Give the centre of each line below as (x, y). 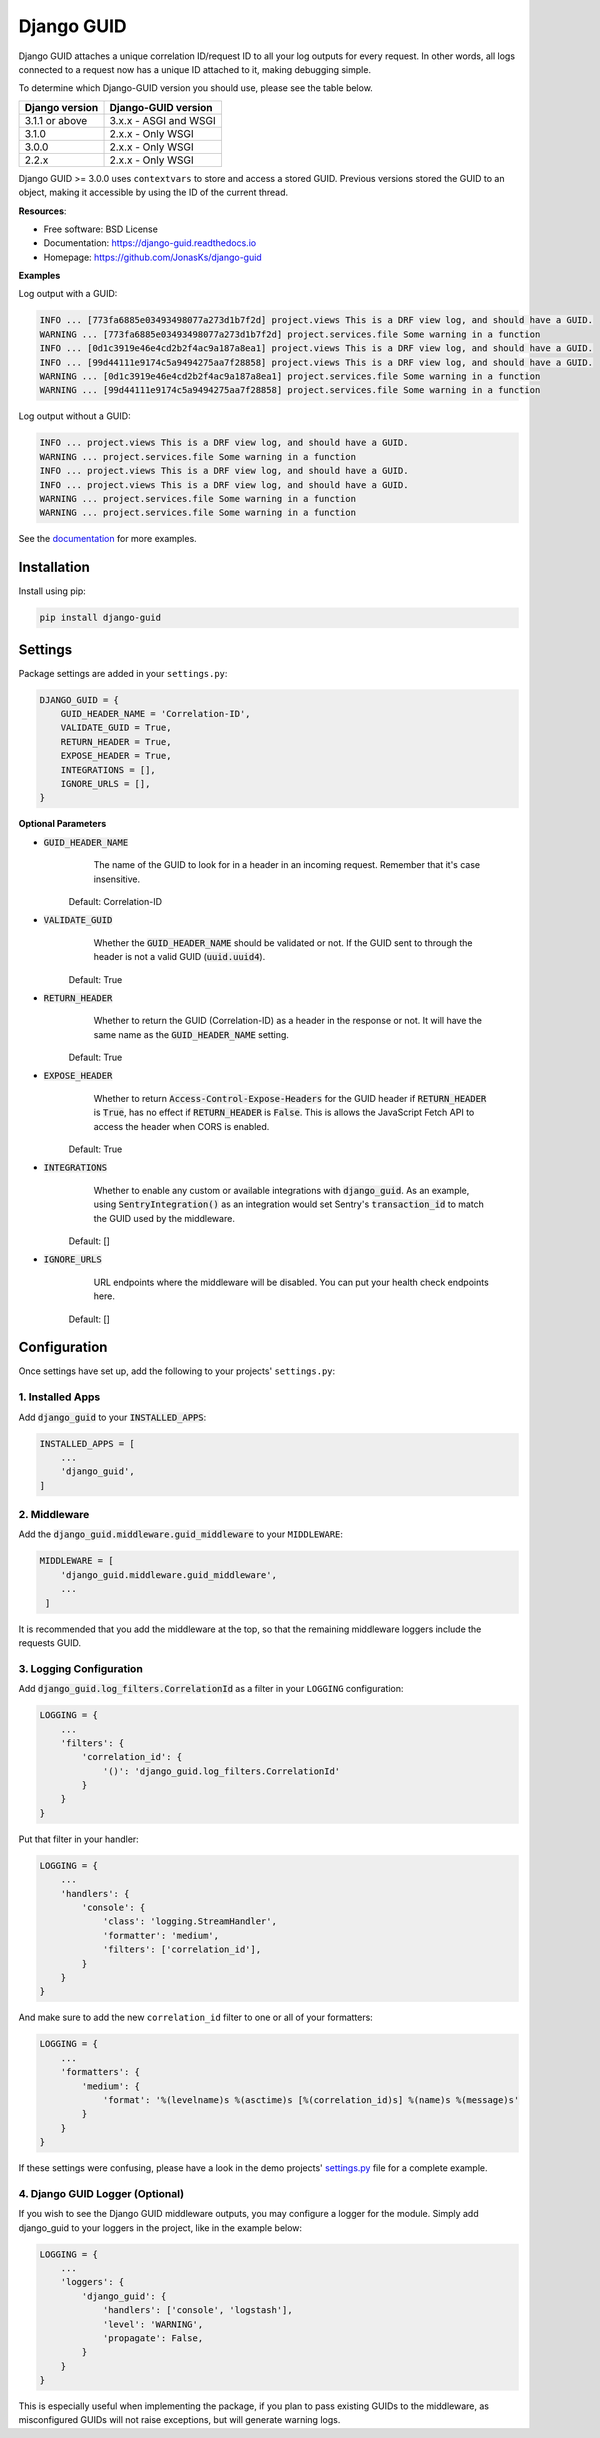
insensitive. (117, 879)
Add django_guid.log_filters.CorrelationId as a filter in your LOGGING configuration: (211, 1689)
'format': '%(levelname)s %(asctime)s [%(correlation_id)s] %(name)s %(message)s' (311, 2099)
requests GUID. (50, 1643)
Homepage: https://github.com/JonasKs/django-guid (152, 257)
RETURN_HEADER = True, (116, 741)
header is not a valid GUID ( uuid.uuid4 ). (179, 957)
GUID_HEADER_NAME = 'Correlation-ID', (155, 714)
